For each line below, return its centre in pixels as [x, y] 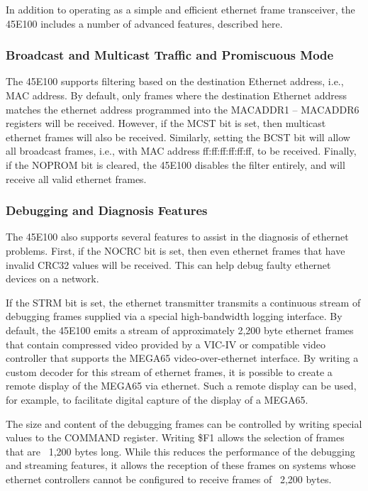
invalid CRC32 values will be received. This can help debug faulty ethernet [168, 264]
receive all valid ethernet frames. [76, 178]
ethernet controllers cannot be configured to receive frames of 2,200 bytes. [169, 479]
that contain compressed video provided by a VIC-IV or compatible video [166, 344]
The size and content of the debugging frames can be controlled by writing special [184, 423]
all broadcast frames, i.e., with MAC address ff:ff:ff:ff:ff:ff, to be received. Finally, [181, 151]
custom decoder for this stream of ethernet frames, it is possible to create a [169, 371]
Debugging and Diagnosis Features [107, 210]
